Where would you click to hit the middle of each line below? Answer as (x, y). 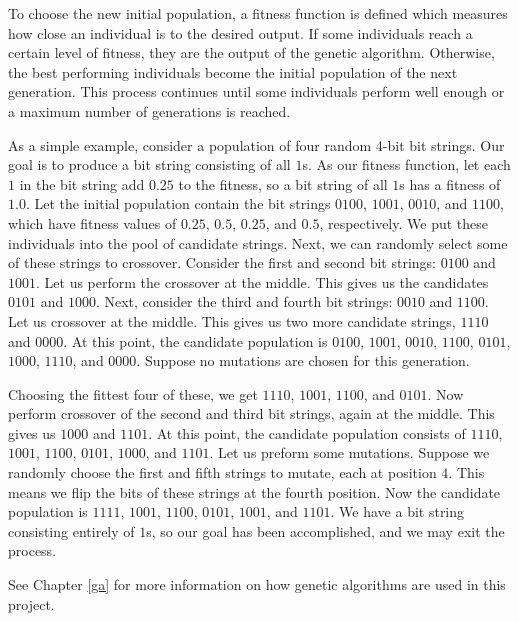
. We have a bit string (397, 511)
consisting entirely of (71, 530)
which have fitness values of (92, 222)
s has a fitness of (450, 183)
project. (31, 603)
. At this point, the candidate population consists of (307, 432)
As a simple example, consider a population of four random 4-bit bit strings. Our (256, 144)
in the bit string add (82, 183)
